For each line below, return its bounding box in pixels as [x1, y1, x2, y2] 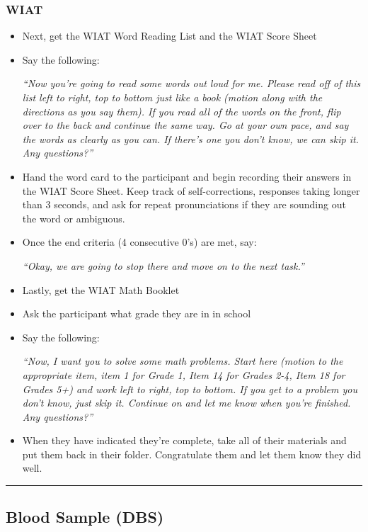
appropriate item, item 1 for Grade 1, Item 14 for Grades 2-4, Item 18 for [22, 367, 345, 382]
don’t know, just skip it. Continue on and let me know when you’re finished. [22, 395, 351, 410]
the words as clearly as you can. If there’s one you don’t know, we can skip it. [22, 131, 359, 146]
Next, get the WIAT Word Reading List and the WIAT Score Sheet [22, 28, 317, 43]
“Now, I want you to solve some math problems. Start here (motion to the [22, 353, 343, 368]
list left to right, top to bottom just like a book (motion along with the [22, 90, 323, 104]
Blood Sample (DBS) [6, 506, 164, 528]
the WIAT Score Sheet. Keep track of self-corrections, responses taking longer [22, 183, 360, 198]
